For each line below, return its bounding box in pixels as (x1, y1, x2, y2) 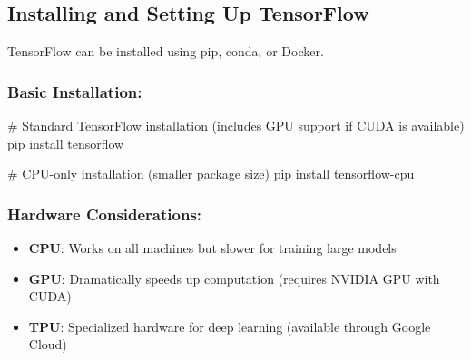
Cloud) (28, 335, 67, 354)
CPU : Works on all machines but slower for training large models (28, 238, 397, 258)
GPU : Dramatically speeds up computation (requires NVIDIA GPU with (28, 268, 440, 287)
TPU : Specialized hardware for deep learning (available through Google (28, 316, 431, 336)
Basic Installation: (7, 80, 142, 102)
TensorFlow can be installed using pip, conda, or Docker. (7, 42, 324, 61)
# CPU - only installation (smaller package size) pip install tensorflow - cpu (7, 164, 415, 183)
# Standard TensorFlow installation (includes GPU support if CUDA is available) (7, 116, 465, 135)
